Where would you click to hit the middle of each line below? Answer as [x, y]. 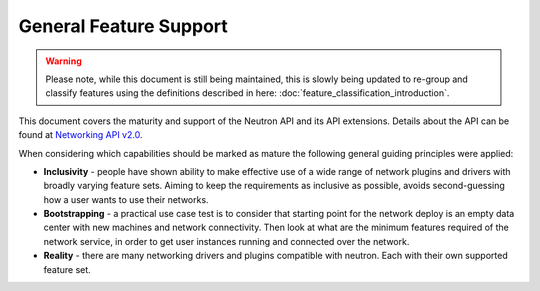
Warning [63, 61]
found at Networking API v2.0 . [80, 135]
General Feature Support [123, 26]
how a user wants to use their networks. [126, 199]
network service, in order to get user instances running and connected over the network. [226, 241]
